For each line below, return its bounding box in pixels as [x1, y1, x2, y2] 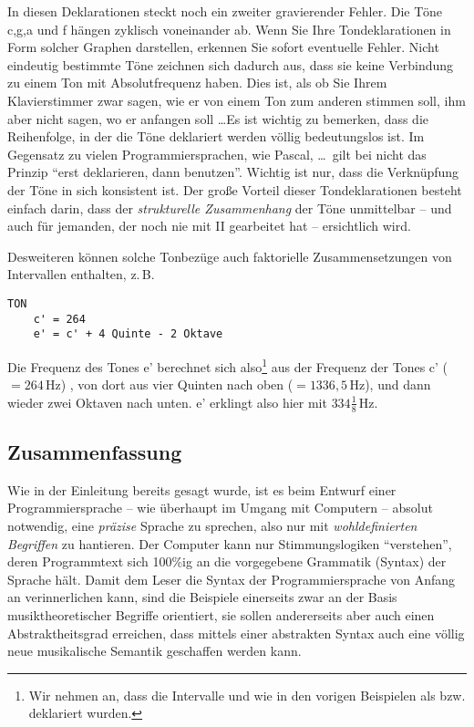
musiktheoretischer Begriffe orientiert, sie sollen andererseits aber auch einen [7, 605, 435, 624]
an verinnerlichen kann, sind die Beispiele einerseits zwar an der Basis [7, 587, 397, 607]
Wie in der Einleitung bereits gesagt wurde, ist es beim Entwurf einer [7, 480, 397, 499]
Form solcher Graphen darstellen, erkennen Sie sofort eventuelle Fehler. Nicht [7, 37, 439, 57]
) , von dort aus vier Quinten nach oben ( [60, 375, 294, 394]
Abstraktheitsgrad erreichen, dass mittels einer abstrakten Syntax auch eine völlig [7, 623, 465, 642]
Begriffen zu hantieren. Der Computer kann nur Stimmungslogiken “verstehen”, [7, 534, 452, 553]
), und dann [365, 375, 431, 394]
